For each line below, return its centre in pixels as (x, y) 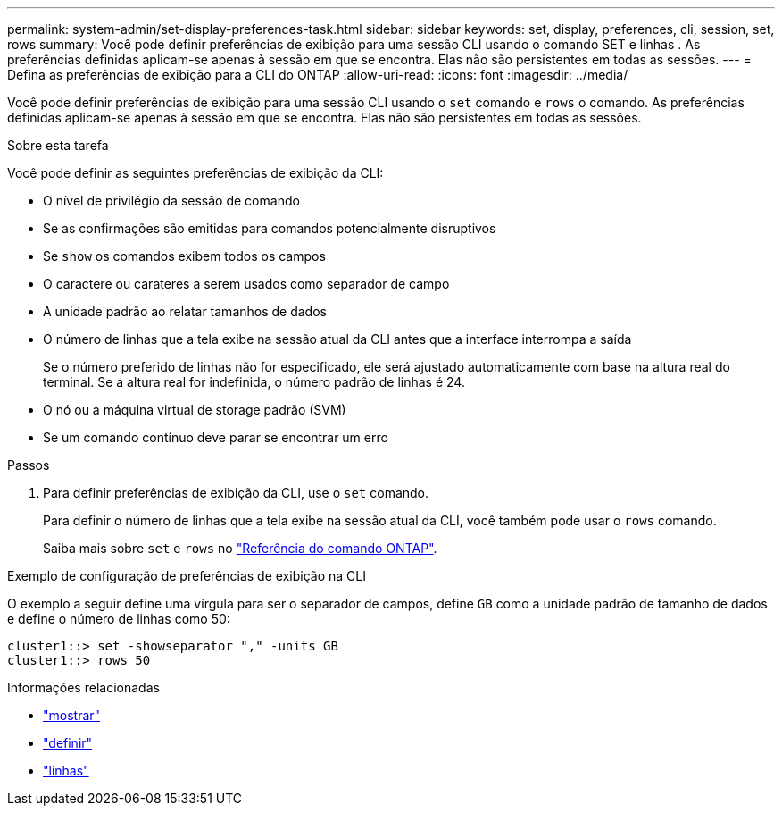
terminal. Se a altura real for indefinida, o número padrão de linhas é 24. (254, 382)
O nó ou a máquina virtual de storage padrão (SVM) (195, 410)
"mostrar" (72, 715)
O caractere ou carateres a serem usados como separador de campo (246, 284)
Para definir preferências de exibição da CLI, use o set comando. (236, 493)
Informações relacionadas (83, 687)
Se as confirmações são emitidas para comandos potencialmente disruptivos (270, 228)
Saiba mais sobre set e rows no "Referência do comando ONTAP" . (240, 548)
